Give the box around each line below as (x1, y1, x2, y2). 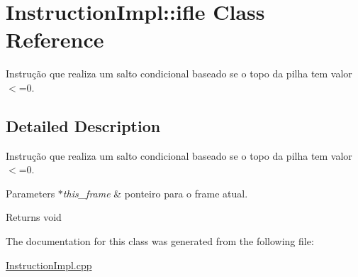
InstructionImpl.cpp (6, 257, 92, 272)
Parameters (6, 185, 55, 200)
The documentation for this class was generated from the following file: (6, 234, 314, 249)
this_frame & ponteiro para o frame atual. (62, 185, 248, 200)
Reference (6, 25, 104, 54)
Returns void (6, 210, 62, 224)
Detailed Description (6, 114, 161, 136)
